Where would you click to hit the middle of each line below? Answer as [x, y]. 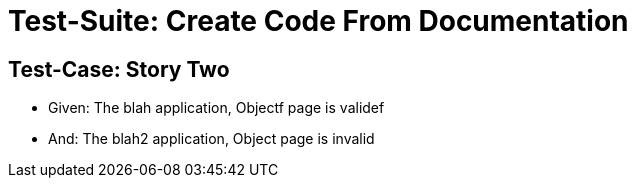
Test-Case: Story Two [119, 69]
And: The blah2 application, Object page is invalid [211, 139]
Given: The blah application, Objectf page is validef [216, 108]
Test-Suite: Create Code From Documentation [318, 21]
